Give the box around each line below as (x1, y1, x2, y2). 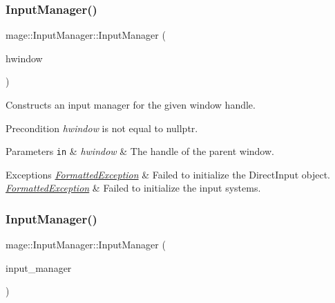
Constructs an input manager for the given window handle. (6, 98, 256, 111)
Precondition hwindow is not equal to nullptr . (6, 120, 198, 135)
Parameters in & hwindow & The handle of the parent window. (6, 144, 274, 158)
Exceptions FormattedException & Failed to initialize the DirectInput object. (6, 167, 330, 181)
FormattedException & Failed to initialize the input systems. (6, 181, 261, 195)
